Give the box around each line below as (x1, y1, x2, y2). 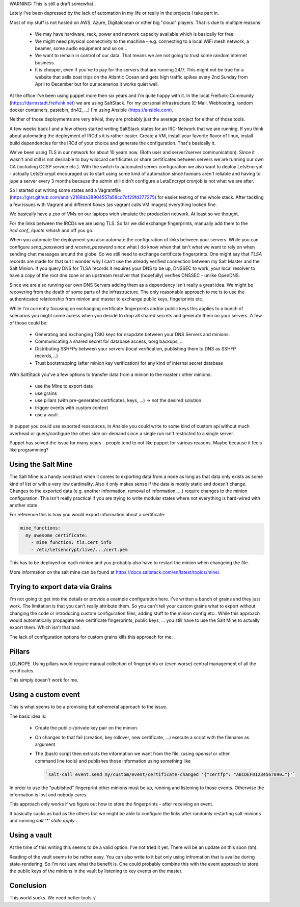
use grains (35, 390, 57, 396)
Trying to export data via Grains (9, 582, 112, 591)
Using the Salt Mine (9, 460, 73, 469)
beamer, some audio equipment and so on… (35, 45, 127, 51)
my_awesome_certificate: (25, 532, 88, 538)
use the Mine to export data (35, 383, 93, 389)
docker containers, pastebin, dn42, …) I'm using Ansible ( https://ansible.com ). (9, 107, 173, 113)
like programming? (9, 447, 48, 453)
